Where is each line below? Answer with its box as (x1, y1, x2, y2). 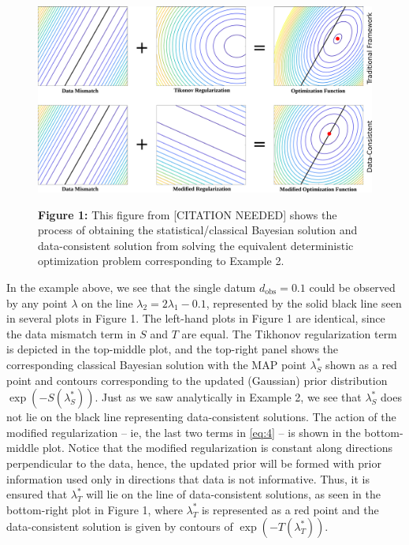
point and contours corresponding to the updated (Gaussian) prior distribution (6, 371, 388, 388)
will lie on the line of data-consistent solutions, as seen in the (86, 486, 381, 502)
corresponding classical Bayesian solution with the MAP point (6, 356, 307, 372)
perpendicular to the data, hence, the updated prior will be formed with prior (6, 454, 381, 471)
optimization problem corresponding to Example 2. (38, 252, 284, 269)
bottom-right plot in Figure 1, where (6, 501, 183, 517)
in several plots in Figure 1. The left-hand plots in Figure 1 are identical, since (6, 310, 385, 327)
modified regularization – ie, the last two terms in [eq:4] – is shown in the (6, 424, 361, 440)
